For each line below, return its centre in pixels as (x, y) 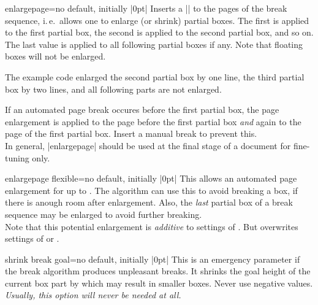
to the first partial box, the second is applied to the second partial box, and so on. (159, 32)
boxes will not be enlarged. (55, 56)
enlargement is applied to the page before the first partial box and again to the (153, 121)
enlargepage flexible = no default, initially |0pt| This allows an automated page (151, 178)
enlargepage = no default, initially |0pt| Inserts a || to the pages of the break (146, 8)
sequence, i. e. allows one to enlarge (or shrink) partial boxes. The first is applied (157, 20)
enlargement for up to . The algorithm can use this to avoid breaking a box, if (151, 190)
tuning (17, 157)
